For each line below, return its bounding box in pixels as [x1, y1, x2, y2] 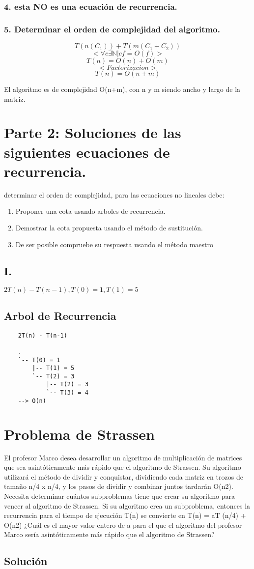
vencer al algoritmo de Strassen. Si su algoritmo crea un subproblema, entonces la [4, 500, 251, 511]
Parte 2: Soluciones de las [4, 122, 181, 142]
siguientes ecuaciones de [4, 142, 170, 162]
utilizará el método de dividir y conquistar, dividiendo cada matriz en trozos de [4, 471, 243, 482]
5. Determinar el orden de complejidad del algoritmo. [4, 23, 220, 35]
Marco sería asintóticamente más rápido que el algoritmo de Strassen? [4, 529, 215, 540]
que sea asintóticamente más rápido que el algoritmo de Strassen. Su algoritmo [4, 462, 241, 472]
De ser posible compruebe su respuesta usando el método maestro [15, 239, 213, 249]
